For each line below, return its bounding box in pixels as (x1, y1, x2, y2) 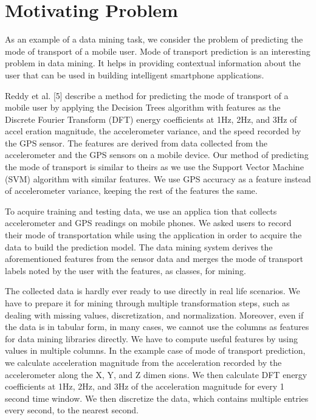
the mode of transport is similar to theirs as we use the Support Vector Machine (5, 160, 304, 173)
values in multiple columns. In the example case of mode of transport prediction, (5, 344, 306, 357)
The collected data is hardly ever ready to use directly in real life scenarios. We (5, 284, 300, 297)
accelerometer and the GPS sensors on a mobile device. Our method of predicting (5, 148, 309, 161)
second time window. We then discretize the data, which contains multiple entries (5, 391, 309, 404)
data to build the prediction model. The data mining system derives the (5, 240, 273, 253)
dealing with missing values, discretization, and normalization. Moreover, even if (5, 308, 304, 321)
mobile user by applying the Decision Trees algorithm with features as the (5, 101, 281, 114)
